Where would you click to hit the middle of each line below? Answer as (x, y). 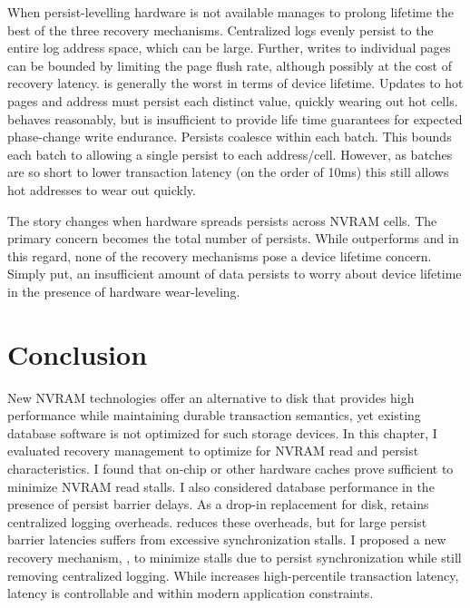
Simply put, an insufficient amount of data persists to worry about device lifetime (235, 274)
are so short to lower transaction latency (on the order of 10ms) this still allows (228, 172)
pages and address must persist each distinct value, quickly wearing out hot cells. (233, 100)
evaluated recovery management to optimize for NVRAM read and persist (213, 451)
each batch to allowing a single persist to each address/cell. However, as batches (230, 154)
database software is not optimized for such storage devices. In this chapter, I (222, 432)
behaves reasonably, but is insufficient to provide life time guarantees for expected (235, 118)
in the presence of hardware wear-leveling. (124, 291)
